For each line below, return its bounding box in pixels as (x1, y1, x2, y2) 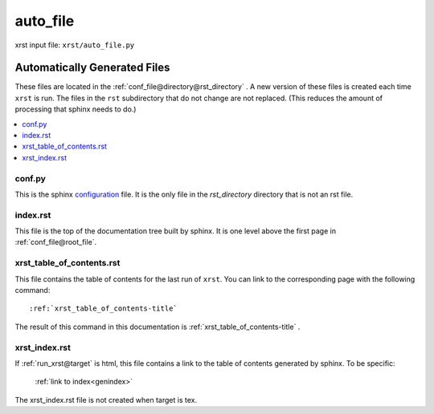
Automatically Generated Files (14, 61, 170, 75)
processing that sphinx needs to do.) (14, 104, 137, 114)
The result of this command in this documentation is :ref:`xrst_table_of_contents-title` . (14, 322, 301, 331)
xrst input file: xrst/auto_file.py (14, 40, 135, 50)
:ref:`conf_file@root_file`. (14, 237, 97, 247)
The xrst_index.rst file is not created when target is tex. (14, 395, 197, 404)
